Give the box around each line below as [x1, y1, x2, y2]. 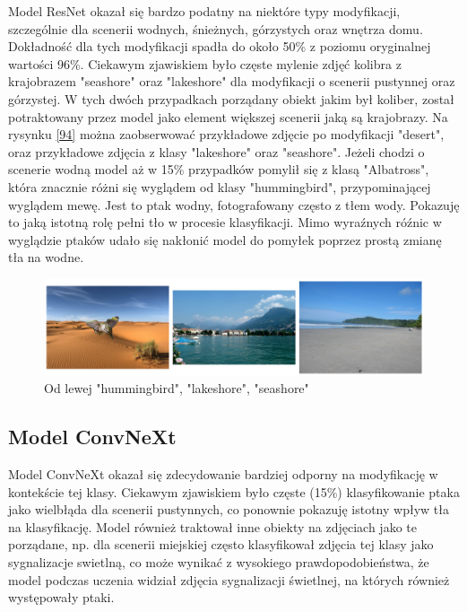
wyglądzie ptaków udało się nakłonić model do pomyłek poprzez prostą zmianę [8, 230, 442, 249]
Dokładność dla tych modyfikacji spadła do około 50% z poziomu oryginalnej [8, 37, 431, 56]
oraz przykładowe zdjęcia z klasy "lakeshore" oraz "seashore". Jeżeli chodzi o [8, 142, 425, 161]
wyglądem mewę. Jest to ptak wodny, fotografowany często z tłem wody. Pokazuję [8, 195, 460, 214]
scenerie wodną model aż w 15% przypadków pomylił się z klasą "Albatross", [8, 160, 429, 179]
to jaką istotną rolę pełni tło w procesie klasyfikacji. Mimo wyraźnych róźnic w [8, 213, 442, 232]
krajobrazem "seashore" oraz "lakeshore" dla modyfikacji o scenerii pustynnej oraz [8, 72, 455, 91]
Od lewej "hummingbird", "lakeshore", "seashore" [44, 379, 309, 398]
